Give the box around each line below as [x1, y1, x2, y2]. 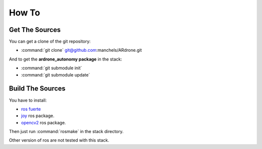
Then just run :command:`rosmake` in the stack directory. [9, 129, 124, 134]
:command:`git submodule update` [21, 72, 90, 77]
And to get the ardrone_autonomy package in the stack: [9, 56, 122, 62]
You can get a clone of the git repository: [9, 39, 91, 45]
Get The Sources [9, 26, 61, 34]
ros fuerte [21, 106, 41, 112]
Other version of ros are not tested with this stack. [9, 137, 109, 143]
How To [9, 7, 40, 18]
